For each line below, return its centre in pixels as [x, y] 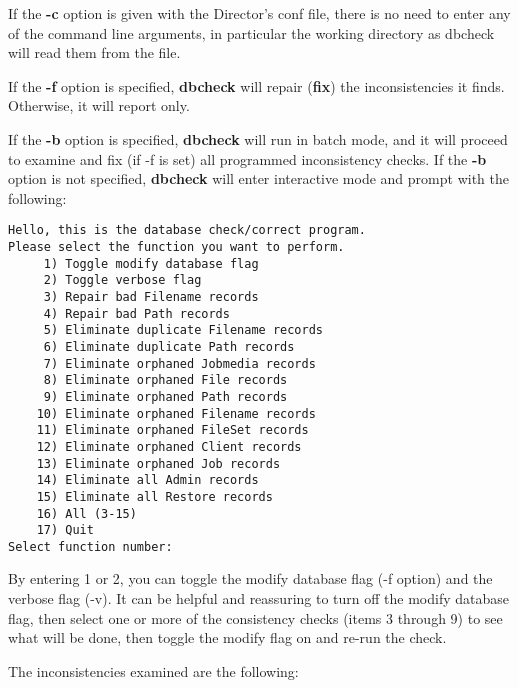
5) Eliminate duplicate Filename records [183, 330]
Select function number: [90, 546]
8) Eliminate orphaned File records [165, 380]
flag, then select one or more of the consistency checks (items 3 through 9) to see [255, 617]
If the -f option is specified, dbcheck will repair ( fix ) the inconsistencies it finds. [256, 85]
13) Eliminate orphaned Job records [158, 463]
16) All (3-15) [86, 513]
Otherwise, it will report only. [99, 105]
